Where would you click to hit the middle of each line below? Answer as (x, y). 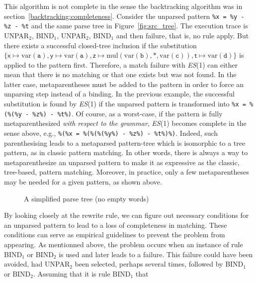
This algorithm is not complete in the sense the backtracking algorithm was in (123, 6)
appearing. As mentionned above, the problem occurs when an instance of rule (124, 244)
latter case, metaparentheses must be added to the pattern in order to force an (124, 84)
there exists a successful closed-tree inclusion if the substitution (100, 45)
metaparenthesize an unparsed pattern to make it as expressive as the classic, (122, 162)
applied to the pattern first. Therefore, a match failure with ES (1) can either (121, 64)
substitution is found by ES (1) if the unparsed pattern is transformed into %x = (125, 104)
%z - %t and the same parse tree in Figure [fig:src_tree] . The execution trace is (126, 26)
